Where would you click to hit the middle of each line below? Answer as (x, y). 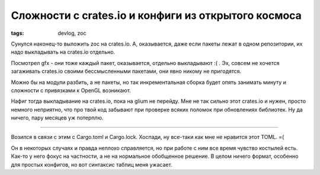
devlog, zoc (72, 33)
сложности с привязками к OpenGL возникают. (71, 90)
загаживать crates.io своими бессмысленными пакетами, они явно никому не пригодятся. (126, 72)
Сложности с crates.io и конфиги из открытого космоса (156, 15)
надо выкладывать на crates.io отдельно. (63, 52)
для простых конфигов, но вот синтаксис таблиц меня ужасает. (92, 164)
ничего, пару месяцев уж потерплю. (57, 118)
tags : (17, 33)
